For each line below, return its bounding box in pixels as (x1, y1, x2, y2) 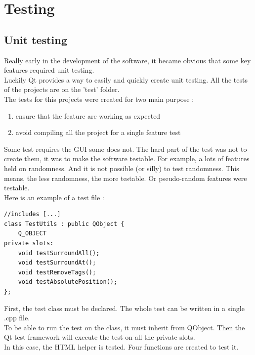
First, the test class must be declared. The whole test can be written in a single (4, 303, 245, 313)
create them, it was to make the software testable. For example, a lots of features (4, 153, 250, 164)
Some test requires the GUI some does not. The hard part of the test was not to (4, 143, 247, 154)
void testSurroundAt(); (18, 259, 96, 266)
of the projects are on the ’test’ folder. (4, 84, 120, 94)
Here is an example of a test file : (4, 192, 104, 202)
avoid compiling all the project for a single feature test (15, 127, 181, 137)
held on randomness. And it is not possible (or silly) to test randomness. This (4, 163, 239, 173)
